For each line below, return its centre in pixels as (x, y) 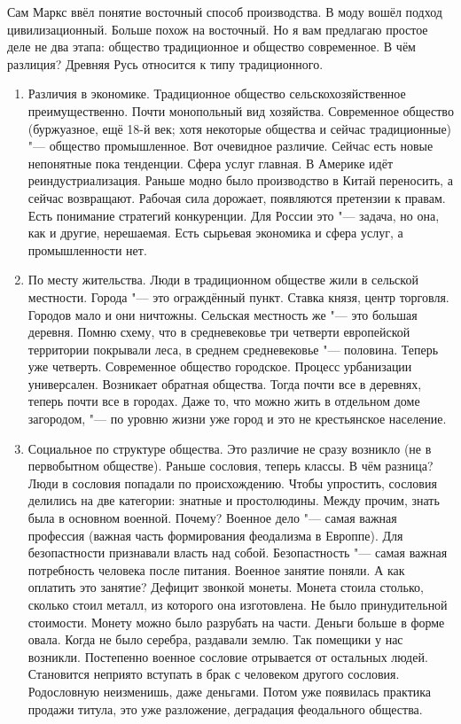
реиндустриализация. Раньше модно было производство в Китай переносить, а (240, 180)
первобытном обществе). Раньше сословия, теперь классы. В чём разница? (230, 466)
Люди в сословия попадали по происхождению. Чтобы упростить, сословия (232, 483)
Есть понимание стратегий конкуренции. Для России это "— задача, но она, (234, 215)
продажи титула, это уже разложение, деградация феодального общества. (225, 708)
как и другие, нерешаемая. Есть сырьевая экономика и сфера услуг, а (215, 233)
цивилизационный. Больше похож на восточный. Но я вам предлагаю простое (218, 29)
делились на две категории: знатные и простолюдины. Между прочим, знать (234, 500)
